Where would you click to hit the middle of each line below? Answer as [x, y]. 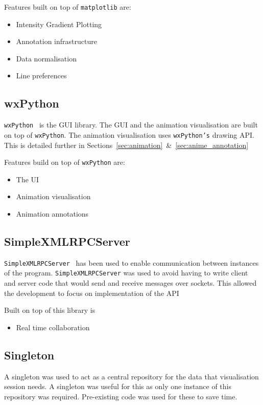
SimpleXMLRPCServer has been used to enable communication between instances [131, 262]
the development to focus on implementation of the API [92, 293]
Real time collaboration [53, 327]
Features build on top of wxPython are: [65, 162]
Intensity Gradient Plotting [59, 24]
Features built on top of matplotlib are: [68, 7]
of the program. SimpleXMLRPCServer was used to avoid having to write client [126, 273]
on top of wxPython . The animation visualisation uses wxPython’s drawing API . [129, 134]
